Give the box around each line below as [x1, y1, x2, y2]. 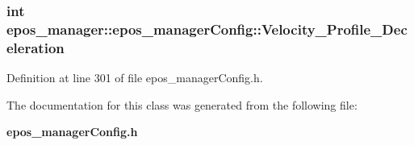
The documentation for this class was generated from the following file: [6, 96, 358, 113]
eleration [6, 37, 65, 57]
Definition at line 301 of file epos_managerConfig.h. [6, 69, 263, 86]
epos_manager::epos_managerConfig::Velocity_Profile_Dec [6, 19, 408, 39]
